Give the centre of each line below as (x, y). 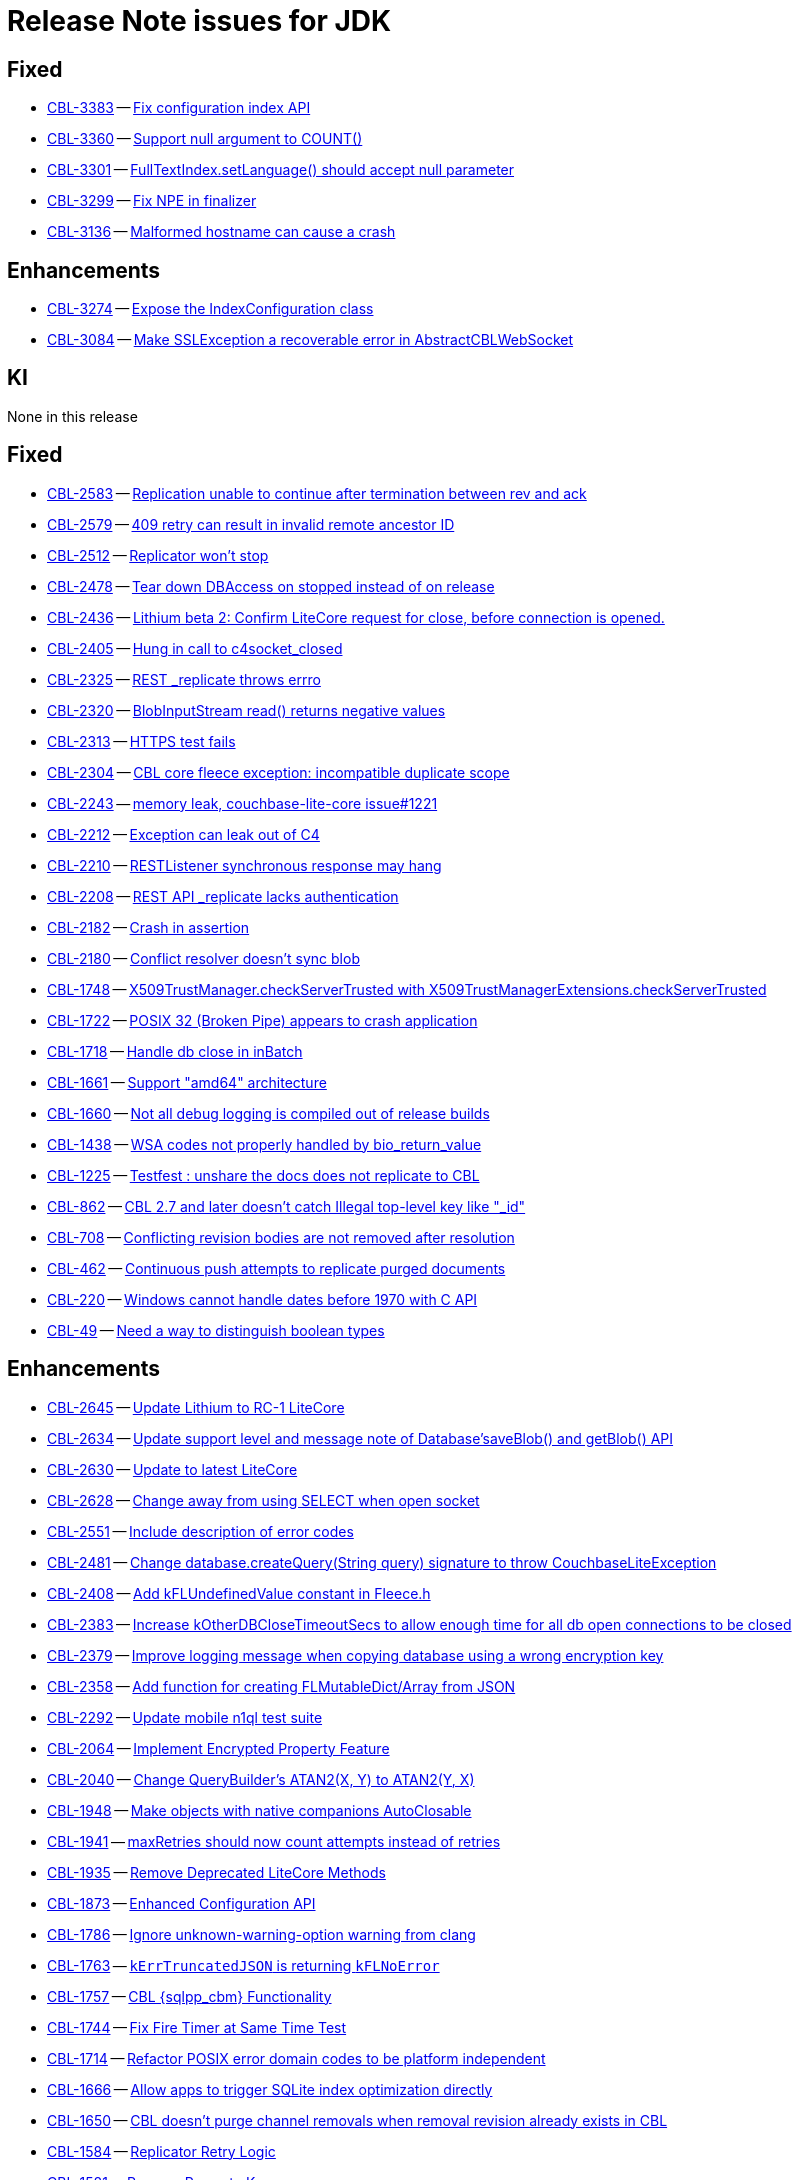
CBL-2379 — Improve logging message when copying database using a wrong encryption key (355, 1655)
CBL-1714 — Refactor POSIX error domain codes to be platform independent (296, 2058)
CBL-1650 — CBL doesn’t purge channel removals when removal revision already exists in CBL (357, 2120)
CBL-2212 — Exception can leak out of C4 (183, 834)
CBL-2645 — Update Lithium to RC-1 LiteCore (196, 1407)
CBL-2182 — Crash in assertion (148, 927)
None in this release (72, 416)
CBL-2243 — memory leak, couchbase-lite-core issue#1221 (242, 803)
